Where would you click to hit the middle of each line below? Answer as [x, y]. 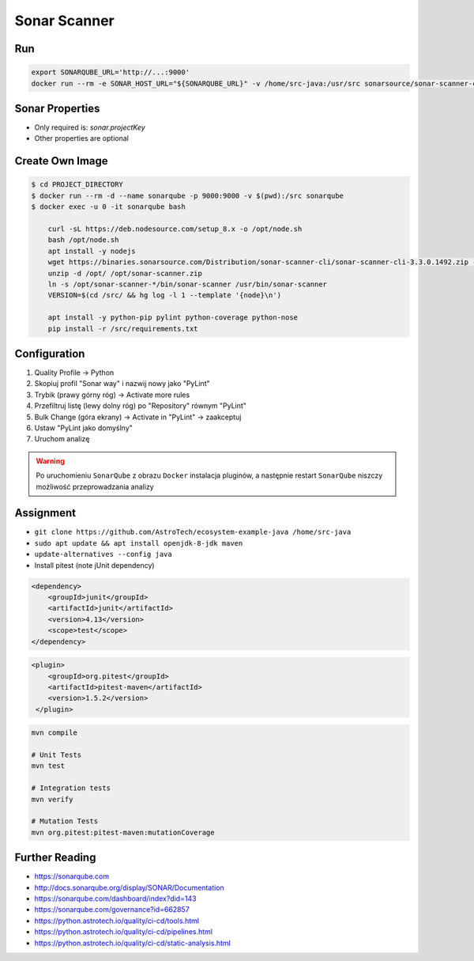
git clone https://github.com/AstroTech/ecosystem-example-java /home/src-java [193, 532]
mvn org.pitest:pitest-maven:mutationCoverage [123, 832]
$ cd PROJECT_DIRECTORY [77, 185]
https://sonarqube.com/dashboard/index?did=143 [115, 899]
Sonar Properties [57, 108]
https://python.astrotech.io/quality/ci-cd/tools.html [117, 921]
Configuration [50, 353]
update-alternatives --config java [103, 554]
